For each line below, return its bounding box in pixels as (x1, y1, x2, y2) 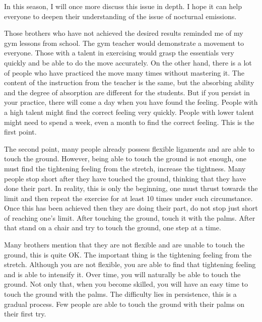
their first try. (4, 308, 46, 319)
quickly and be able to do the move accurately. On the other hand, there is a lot (4, 57, 252, 68)
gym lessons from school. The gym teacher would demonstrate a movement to (4, 37, 244, 48)
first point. (4, 126, 37, 137)
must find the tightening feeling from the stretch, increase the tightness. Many (4, 163, 246, 173)
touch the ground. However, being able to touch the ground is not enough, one (4, 153, 246, 164)
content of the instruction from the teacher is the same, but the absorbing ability (4, 77, 254, 88)
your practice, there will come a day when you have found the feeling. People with (4, 97, 258, 107)
